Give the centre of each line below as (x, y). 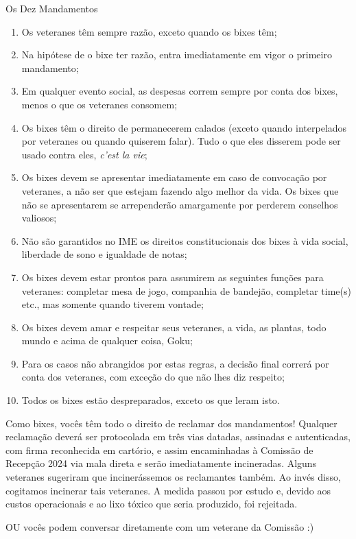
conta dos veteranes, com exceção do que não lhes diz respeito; (153, 377)
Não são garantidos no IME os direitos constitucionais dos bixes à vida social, (185, 240)
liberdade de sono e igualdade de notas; (104, 254)
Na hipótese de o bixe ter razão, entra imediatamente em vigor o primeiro (177, 55)
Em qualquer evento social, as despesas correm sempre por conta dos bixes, (180, 91)
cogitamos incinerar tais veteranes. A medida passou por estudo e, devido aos (168, 490)
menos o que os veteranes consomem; (99, 104)
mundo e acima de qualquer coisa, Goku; (107, 340)
